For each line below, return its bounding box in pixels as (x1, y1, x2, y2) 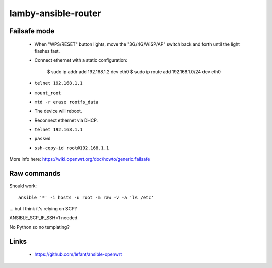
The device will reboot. (34, 108, 82, 114)
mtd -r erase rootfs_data (34, 99, 99, 105)
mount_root (34, 90, 61, 96)
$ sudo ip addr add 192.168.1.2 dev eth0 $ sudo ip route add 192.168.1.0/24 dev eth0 (47, 68, 221, 75)
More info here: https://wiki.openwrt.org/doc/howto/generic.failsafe (9, 156, 150, 162)
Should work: (9, 183, 37, 189)
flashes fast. (34, 48, 60, 54)
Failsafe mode (9, 27, 55, 35)
